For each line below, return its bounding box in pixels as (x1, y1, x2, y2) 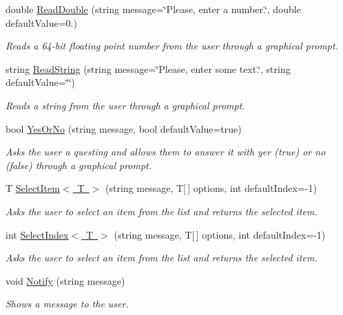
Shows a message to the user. (6, 296, 129, 311)
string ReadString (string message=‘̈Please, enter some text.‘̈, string (6, 61, 291, 76)
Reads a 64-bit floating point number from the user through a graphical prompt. (6, 39, 338, 53)
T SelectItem (6, 181, 60, 195)
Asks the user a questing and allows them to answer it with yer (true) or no (6, 144, 326, 159)
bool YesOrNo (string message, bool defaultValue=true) (6, 121, 242, 135)
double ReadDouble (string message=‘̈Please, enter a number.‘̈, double (6, 2, 301, 16)
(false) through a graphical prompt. (6, 157, 152, 172)
